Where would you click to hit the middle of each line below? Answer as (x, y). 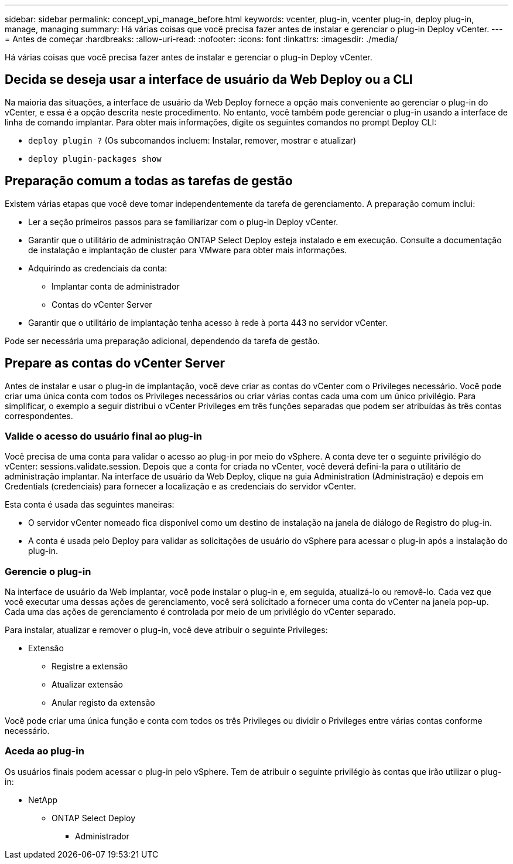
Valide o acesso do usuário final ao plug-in (103, 436)
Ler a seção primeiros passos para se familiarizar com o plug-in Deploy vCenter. (183, 222)
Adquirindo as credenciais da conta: (98, 268)
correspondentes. (39, 416)
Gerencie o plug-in (48, 571)
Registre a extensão (90, 666)
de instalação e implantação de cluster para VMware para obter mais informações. (188, 250)
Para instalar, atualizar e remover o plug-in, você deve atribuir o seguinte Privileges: (166, 630)
